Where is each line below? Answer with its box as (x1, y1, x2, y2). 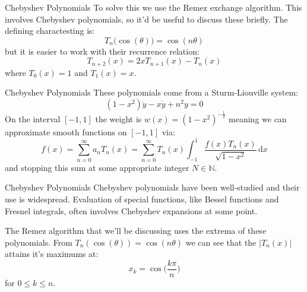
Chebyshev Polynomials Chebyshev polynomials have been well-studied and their (5, 181, 300, 193)
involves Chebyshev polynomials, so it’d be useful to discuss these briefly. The (5, 12, 288, 25)
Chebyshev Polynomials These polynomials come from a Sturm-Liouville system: (5, 86, 299, 99)
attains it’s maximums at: (5, 247, 99, 260)
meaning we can (229, 113, 287, 125)
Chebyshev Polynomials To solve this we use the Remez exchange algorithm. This (5, 1, 302, 13)
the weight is (95, 113, 142, 125)
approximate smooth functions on (5, 126, 127, 138)
